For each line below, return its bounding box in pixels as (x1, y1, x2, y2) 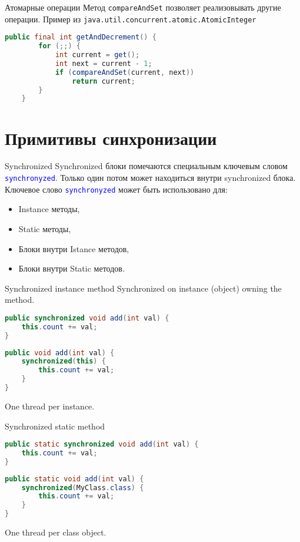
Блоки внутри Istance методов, (18, 242, 129, 255)
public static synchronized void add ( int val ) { (5, 440, 199, 449)
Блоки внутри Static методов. (18, 262, 125, 275)
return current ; (72, 77, 135, 85)
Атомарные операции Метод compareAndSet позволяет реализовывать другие (5, 1, 281, 13)
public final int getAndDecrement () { (5, 33, 156, 42)
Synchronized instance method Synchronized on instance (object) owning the (5, 282, 282, 294)
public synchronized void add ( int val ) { (5, 313, 169, 322)
